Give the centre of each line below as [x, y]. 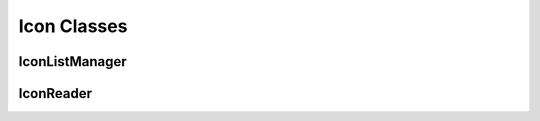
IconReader [55, 93]
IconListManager [72, 61]
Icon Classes [73, 26]
